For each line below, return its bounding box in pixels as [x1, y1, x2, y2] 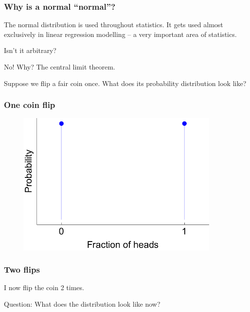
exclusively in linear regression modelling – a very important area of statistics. [4, 29, 237, 39]
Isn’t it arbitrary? [4, 45, 56, 55]
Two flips [4, 263, 40, 275]
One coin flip [4, 99, 55, 111]
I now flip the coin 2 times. [4, 282, 84, 292]
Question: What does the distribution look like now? [4, 298, 161, 309]
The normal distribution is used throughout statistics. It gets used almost [4, 19, 223, 30]
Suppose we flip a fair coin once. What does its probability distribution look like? [4, 78, 247, 88]
